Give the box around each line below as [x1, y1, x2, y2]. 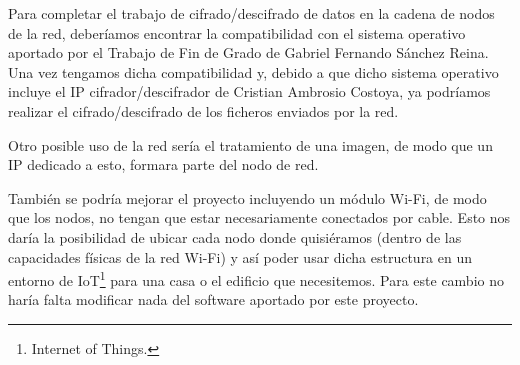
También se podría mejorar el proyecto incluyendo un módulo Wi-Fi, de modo [8, 187, 487, 208]
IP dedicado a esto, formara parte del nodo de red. [8, 154, 319, 175]
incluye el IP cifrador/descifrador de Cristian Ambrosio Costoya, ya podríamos [8, 81, 491, 102]
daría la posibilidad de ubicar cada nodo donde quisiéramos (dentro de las [8, 226, 462, 247]
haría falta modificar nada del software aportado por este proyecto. [8, 289, 419, 310]
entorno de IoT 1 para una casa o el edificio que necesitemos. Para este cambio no [8, 267, 504, 290]
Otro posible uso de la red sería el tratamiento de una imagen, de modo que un [8, 134, 493, 155]
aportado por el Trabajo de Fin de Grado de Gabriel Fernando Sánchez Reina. [8, 42, 489, 63]
